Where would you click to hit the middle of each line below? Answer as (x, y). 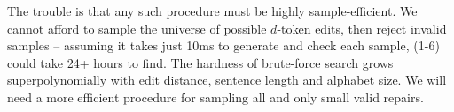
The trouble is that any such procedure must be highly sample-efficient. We (212, 11)
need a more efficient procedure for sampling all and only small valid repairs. (215, 97)
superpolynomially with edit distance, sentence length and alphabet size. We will (227, 80)
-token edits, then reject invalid (362, 28)
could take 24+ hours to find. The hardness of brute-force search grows (200, 62)
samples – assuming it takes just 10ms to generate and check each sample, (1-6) (223, 45)
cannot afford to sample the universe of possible (137, 28)
